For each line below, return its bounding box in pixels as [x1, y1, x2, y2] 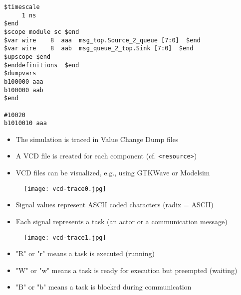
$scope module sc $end [4, 28, 79, 35]
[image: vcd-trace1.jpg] [24, 234, 106, 241]
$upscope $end [4, 53, 51, 60]
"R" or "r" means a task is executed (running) [15, 248, 155, 259]
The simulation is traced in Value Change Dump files [15, 134, 179, 144]
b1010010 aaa [4, 120, 47, 127]
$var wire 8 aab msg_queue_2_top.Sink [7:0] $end [4, 45, 194, 52]
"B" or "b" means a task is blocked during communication [15, 282, 192, 292]
